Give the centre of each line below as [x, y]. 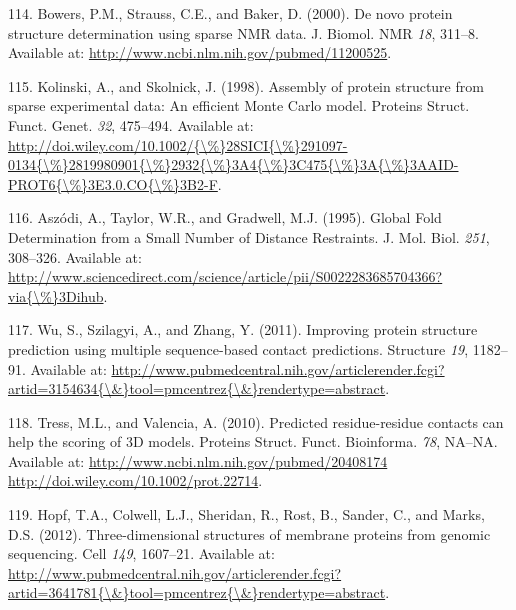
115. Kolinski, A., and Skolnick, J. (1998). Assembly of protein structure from [246, 85]
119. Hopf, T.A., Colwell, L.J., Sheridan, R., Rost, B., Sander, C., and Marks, [246, 514]
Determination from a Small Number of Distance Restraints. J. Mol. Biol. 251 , [249, 236]
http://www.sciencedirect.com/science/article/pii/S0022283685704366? [225, 276]
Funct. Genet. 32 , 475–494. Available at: [131, 124]
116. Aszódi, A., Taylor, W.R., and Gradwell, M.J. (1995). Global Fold [225, 217]
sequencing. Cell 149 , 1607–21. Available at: [141, 553]
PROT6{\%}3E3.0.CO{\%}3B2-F [113, 183]
